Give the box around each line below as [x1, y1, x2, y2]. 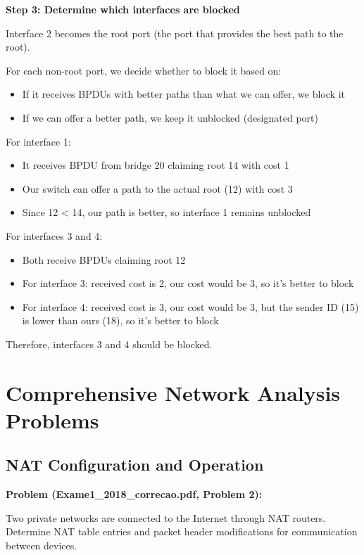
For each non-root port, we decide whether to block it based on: [6, 63, 282, 77]
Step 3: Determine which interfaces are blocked [6, 2, 240, 16]
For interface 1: [6, 134, 71, 148]
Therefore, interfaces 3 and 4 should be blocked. [6, 336, 213, 351]
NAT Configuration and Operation [6, 454, 264, 476]
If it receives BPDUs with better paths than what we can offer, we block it [22, 87, 346, 101]
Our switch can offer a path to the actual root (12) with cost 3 [22, 181, 293, 196]
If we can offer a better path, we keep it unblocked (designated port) [22, 110, 318, 125]
